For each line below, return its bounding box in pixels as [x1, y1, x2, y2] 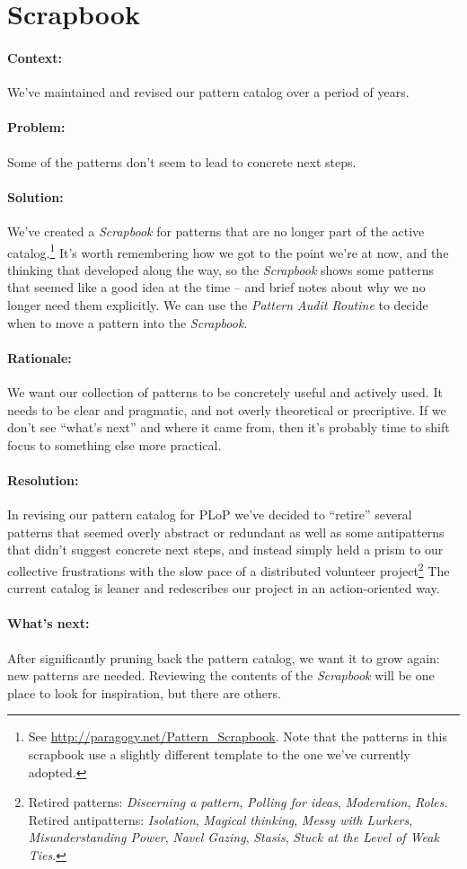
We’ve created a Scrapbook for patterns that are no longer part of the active [7, 221, 425, 240]
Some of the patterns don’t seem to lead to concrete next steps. [7, 152, 357, 171]
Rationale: [7, 348, 72, 367]
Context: [7, 48, 63, 67]
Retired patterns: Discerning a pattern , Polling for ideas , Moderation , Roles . [28, 793, 448, 811]
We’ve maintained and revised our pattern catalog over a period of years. [7, 83, 410, 102]
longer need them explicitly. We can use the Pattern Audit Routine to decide [7, 295, 428, 314]
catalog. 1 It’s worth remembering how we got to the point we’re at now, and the [7, 240, 449, 262]
